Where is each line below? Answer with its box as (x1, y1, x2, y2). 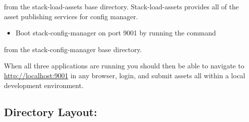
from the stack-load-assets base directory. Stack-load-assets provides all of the (4, 1, 239, 11)
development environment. (4, 80, 84, 90)
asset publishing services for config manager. (4, 11, 138, 21)
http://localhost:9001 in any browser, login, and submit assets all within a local (4, 70, 246, 80)
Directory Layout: (4, 104, 97, 119)
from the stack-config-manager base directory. (4, 44, 142, 54)
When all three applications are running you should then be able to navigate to (4, 61, 245, 71)
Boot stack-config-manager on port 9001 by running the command (15, 28, 216, 38)
